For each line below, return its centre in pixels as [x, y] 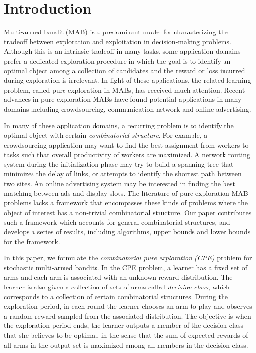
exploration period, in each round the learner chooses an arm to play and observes [128, 306]
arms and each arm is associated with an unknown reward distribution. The [118, 277]
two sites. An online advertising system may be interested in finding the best [120, 183]
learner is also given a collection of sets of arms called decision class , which [117, 286]
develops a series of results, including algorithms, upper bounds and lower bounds [127, 231]
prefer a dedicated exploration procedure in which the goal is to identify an [117, 60]
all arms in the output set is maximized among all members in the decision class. [126, 344]
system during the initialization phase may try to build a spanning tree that [119, 164]
